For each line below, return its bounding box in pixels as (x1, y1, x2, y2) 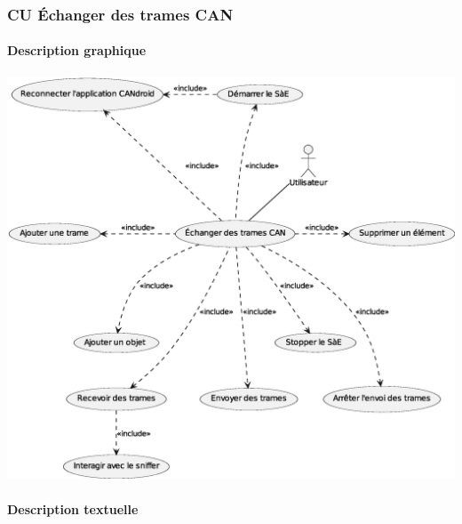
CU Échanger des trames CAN (7, 3, 234, 25)
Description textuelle (7, 499, 139, 518)
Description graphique (7, 41, 147, 60)
